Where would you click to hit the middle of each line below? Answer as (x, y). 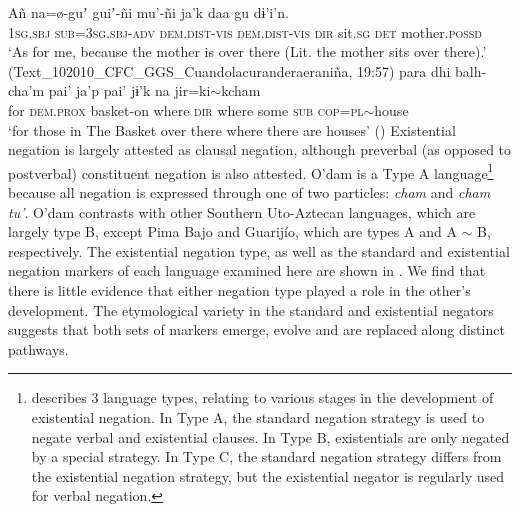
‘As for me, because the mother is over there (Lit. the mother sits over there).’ (247, 51)
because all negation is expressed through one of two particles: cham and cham (249, 192)
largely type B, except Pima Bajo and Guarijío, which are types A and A (232, 231)
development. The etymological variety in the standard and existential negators (251, 309)
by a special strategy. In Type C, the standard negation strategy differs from (266, 456)
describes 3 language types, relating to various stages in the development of (262, 397)
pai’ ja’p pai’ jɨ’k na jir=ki (129, 90)
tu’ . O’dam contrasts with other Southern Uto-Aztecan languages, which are (242, 211)
